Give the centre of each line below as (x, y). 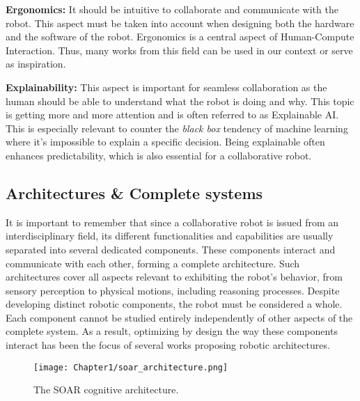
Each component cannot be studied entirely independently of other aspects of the (179, 317)
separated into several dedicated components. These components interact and (171, 249)
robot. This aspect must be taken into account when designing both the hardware (180, 23)
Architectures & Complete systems (134, 192)
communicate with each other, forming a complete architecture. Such (153, 263)
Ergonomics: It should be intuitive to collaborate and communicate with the (172, 9)
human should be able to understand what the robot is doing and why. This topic (180, 101)
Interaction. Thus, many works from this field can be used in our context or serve (179, 50)
